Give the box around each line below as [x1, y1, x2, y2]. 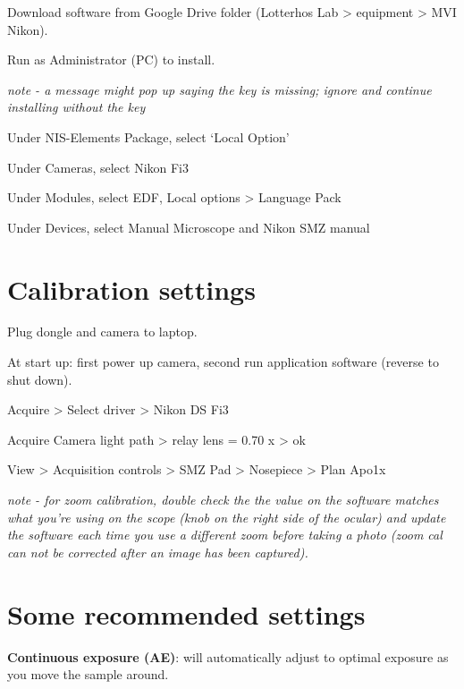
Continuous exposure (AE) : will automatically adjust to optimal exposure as [7, 647, 449, 666]
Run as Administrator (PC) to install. [7, 50, 215, 69]
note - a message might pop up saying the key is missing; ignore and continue [7, 80, 432, 98]
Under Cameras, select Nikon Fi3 [7, 157, 190, 176]
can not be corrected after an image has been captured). [7, 542, 308, 561]
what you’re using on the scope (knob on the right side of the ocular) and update [7, 507, 446, 526]
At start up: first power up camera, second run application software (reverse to [7, 353, 439, 371]
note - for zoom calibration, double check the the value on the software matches [7, 490, 439, 509]
